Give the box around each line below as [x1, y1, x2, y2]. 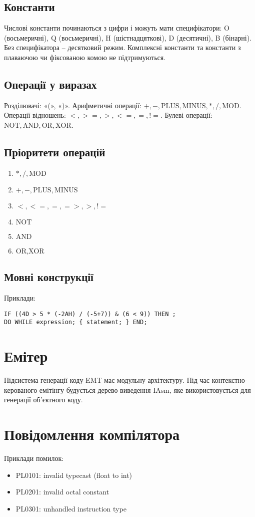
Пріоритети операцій [4, 144, 105, 159]
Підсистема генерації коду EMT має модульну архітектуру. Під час [4, 375, 210, 385]
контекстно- [211, 375, 247, 385]
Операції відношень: [4, 110, 66, 120]
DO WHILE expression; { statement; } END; [4, 319, 147, 326]
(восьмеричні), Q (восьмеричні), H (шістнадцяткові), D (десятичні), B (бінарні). [4, 32, 252, 43]
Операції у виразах [4, 76, 97, 92]
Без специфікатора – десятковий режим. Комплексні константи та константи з [4, 42, 241, 53]
